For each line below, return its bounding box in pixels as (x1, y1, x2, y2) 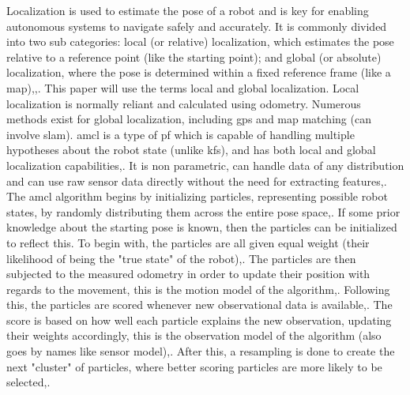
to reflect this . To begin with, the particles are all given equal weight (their (6, 234, 370, 250)
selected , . (6, 374, 51, 390)
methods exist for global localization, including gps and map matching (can (6, 111, 371, 127)
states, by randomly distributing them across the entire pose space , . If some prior (6, 203, 401, 220)
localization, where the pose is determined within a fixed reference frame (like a (6, 64, 391, 81)
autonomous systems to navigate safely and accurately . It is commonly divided (6, 17, 387, 34)
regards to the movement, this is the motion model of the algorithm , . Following (6, 280, 390, 297)
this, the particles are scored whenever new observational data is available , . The (6, 296, 393, 313)
